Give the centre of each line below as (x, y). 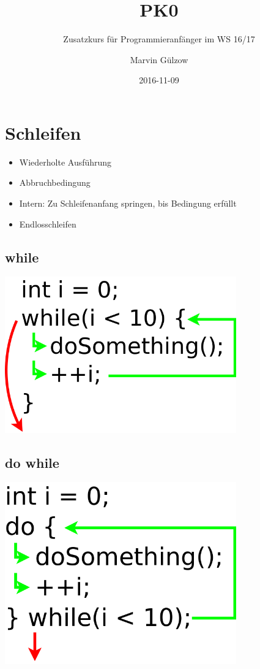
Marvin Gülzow (159, 59)
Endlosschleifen (48, 224)
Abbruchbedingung (55, 182)
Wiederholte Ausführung (65, 162)
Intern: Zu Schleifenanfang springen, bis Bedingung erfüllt (128, 203)
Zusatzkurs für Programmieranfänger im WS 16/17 (159, 39)
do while (32, 462)
